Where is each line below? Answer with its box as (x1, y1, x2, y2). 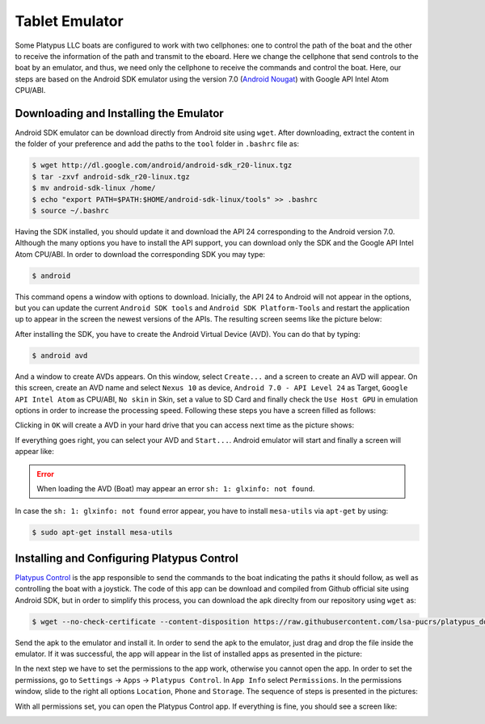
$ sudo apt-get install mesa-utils (32, 528, 173, 537)
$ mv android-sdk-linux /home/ (32, 183, 157, 193)
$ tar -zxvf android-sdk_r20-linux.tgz (32, 172, 190, 181)
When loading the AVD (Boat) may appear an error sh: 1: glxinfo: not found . (36, 483, 315, 493)
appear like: (15, 447, 54, 457)
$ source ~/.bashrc (32, 206, 109, 215)
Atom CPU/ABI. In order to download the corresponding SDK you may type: (15, 249, 266, 259)
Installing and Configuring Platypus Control (15, 551, 238, 565)
